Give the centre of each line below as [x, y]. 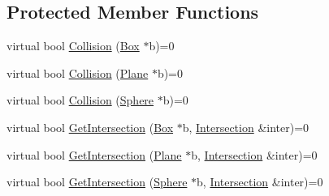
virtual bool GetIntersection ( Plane [94, 154]
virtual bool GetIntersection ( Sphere [97, 182]
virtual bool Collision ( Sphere [80, 100]
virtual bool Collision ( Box [73, 46]
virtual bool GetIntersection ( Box [90, 127]
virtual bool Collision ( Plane [78, 72]
